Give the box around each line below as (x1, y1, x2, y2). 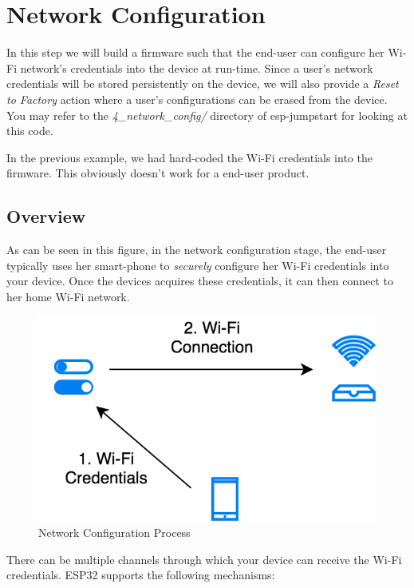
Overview (6, 204, 86, 228)
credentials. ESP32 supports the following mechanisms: (6, 566, 275, 583)
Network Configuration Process (38, 524, 191, 541)
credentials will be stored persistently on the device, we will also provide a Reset (6, 75, 399, 92)
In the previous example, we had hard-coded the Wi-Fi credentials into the (6, 149, 373, 165)
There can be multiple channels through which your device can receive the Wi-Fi (6, 550, 402, 567)
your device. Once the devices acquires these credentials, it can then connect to (6, 272, 393, 289)
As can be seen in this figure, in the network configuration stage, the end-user (6, 241, 387, 258)
